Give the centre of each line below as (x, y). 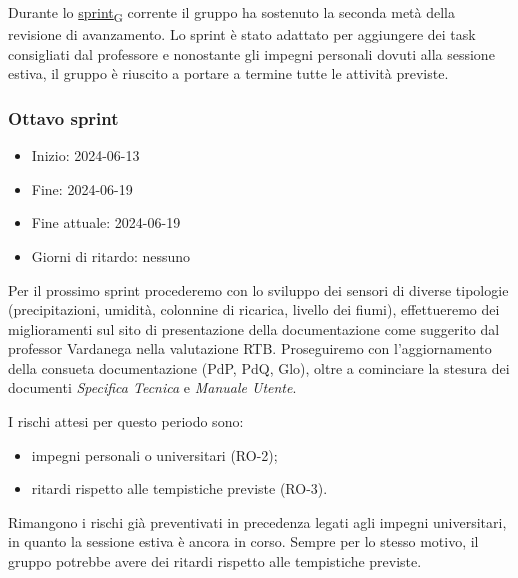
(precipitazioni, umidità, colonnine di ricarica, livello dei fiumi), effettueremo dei (254, 309)
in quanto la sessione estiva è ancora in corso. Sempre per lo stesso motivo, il (243, 541)
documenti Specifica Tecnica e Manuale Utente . (152, 387)
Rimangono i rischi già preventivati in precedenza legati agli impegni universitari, (257, 521)
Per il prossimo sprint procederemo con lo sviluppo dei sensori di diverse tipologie (258, 289)
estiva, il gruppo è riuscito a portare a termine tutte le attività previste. (228, 73)
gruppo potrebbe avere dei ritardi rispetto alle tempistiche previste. (215, 561)
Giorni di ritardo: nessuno (111, 255)
